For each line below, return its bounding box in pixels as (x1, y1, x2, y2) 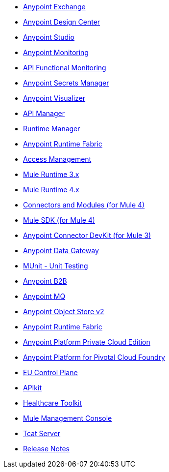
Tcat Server (23, 429, 61, 438)
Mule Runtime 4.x (23, 185, 79, 194)
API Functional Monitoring (23, 63, 106, 72)
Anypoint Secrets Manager (23, 79, 109, 87)
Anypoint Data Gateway (23, 246, 99, 255)
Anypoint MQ (23, 292, 66, 300)
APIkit (23, 383, 42, 392)
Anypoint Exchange (23, 2, 86, 11)
